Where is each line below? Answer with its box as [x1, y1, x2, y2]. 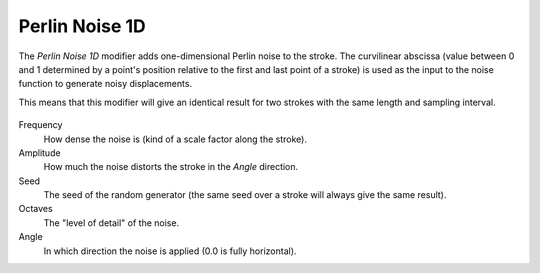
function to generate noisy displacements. [18, 78, 193, 90]
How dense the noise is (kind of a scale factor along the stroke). [43, 133, 307, 145]
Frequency [18, 119, 63, 131]
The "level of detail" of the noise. [43, 216, 180, 229]
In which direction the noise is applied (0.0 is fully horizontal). [43, 245, 297, 257]
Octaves [18, 203, 54, 215]
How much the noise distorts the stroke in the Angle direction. [43, 161, 299, 173]
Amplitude [18, 146, 61, 159]
